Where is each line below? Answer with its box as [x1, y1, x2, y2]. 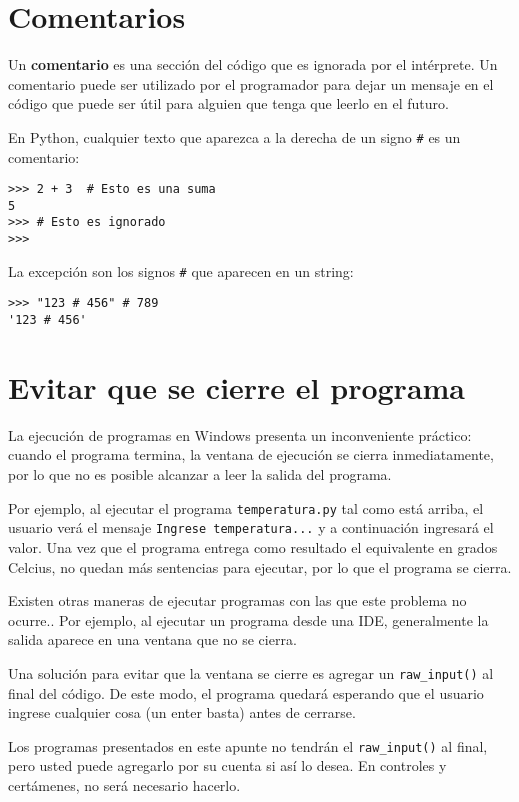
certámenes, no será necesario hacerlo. [8, 775, 241, 796]
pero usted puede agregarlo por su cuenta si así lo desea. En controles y [8, 755, 447, 776]
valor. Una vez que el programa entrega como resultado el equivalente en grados [8, 536, 498, 557]
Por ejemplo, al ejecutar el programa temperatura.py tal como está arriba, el [8, 497, 484, 518]
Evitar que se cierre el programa [8, 366, 466, 407]
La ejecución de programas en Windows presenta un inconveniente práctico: [8, 424, 472, 445]
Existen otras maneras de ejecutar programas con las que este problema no [8, 590, 467, 611]
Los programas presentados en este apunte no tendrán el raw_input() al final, [8, 735, 488, 756]
